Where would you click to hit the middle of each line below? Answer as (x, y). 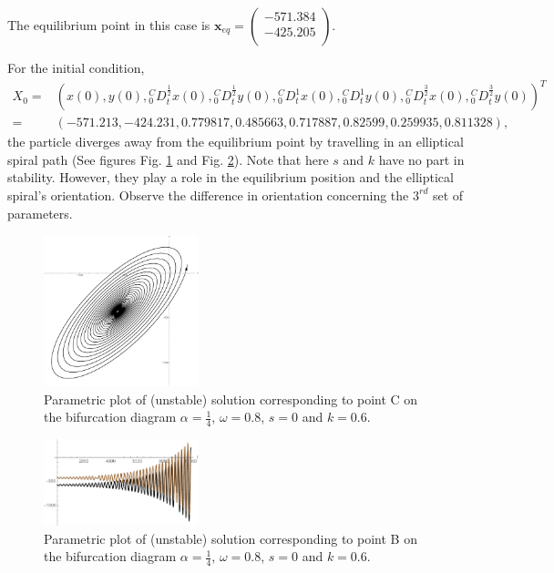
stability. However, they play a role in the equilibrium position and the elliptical (231, 177)
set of (448, 194)
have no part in (421, 159)
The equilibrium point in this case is (109, 25)
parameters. (40, 213)
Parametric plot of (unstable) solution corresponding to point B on (231, 538)
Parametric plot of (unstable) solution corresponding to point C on (231, 399)
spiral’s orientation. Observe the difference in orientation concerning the (208, 194)
